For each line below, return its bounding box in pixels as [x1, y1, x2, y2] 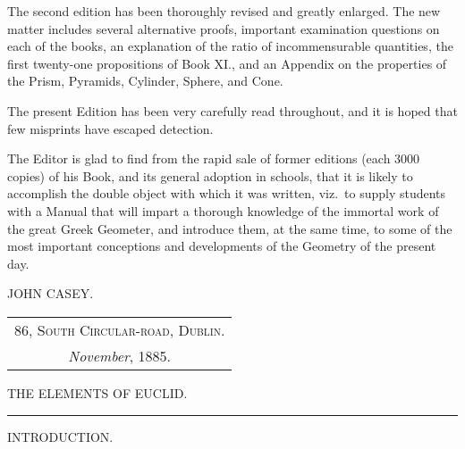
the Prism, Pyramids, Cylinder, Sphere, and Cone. [7, 71, 283, 90]
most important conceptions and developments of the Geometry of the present [7, 237, 436, 255]
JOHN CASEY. [7, 284, 94, 303]
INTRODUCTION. [7, 427, 114, 445]
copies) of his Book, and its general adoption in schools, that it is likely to [7, 166, 413, 185]
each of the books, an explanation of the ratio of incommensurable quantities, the [7, 37, 453, 55]
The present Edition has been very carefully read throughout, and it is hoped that [7, 101, 458, 120]
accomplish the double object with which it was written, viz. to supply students [7, 184, 446, 203]
